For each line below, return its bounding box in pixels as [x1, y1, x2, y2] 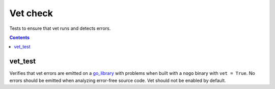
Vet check [9, 8, 53, 19]
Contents [9, 34, 30, 40]
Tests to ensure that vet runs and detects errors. [9, 25, 111, 31]
